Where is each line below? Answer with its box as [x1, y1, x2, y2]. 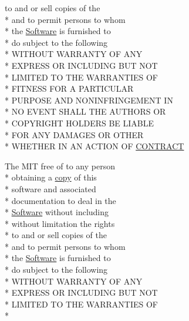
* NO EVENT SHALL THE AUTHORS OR [5, 105, 166, 118]
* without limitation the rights [5, 217, 115, 229]
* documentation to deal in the [5, 194, 116, 206]
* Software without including [5, 206, 109, 218]
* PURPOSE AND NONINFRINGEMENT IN [5, 93, 173, 106]
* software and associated [5, 182, 96, 195]
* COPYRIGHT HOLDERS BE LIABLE [5, 116, 154, 129]
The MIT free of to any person [5, 159, 115, 172]
